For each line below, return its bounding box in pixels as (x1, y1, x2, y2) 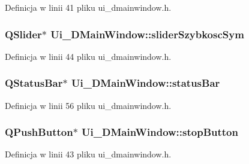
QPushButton (5, 124, 73, 139)
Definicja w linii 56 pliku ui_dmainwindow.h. (5, 99, 172, 111)
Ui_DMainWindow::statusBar (71, 75, 220, 90)
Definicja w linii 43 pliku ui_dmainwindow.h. (5, 148, 172, 160)
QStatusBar (5, 75, 63, 90)
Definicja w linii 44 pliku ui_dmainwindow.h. (5, 50, 172, 62)
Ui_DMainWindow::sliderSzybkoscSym (50, 26, 244, 41)
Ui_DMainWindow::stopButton (82, 124, 238, 139)
